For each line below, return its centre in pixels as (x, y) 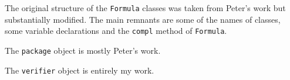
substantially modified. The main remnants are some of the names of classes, (143, 19)
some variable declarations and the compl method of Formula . (116, 31)
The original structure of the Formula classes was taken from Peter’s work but (145, 8)
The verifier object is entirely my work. (80, 70)
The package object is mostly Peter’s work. (83, 50)
